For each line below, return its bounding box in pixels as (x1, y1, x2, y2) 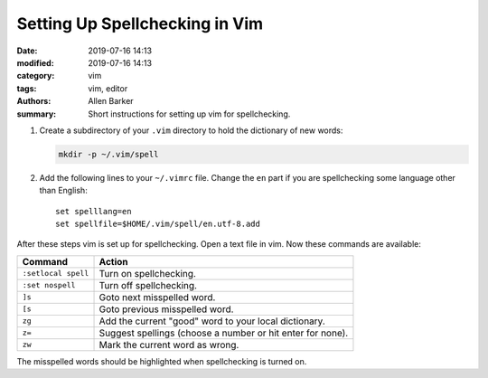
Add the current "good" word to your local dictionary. (99, 315, 325, 327)
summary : (16, 109, 57, 119)
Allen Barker (88, 96, 135, 107)
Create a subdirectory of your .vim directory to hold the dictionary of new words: (39, 125, 343, 136)
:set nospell (22, 280, 76, 290)
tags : (16, 82, 37, 94)
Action (99, 255, 128, 268)
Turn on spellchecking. (99, 267, 196, 279)
